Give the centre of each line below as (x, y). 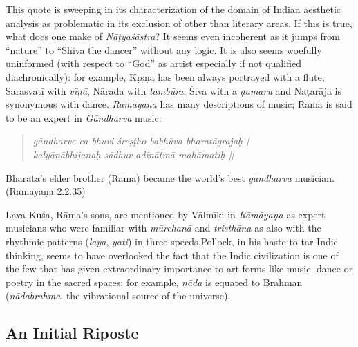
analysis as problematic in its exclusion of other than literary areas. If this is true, (179, 22)
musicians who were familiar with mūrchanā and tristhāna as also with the (163, 228)
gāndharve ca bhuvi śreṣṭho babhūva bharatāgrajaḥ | (141, 141)
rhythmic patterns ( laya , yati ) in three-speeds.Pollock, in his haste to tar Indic (172, 241)
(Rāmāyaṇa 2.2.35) (46, 191)
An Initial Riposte (72, 333)
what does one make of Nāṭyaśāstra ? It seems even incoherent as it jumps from (173, 36)
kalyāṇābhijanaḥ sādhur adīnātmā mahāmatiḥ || (133, 154)
